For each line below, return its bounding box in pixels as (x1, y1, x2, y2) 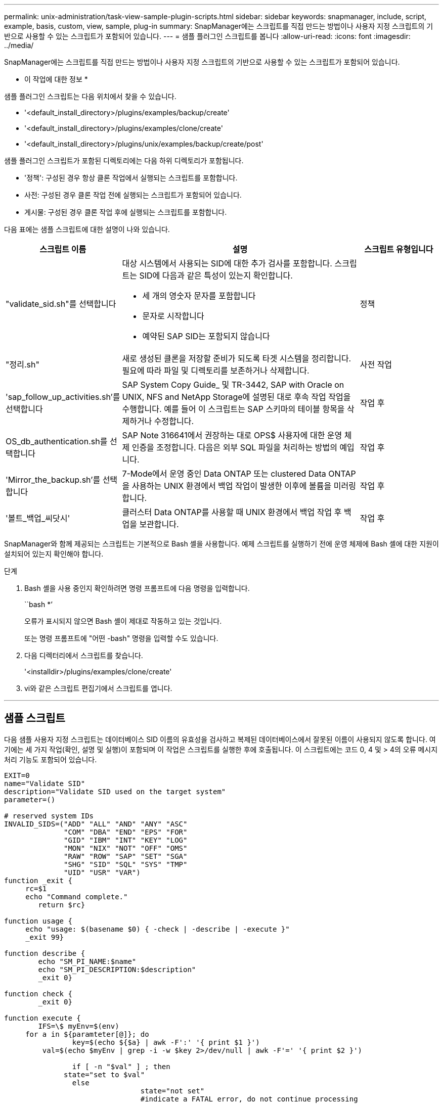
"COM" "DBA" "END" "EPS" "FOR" (64, 827, 188, 836)
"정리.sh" (6, 359, 39, 370)
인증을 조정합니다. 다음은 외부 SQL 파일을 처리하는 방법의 (131, 442, 337, 452)
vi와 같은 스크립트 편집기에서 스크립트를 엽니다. (24, 684, 172, 693)
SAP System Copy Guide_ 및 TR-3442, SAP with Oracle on (122, 380, 344, 390)
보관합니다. (139, 519, 179, 529)
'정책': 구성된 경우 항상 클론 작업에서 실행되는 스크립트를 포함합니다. (24, 173, 238, 182)
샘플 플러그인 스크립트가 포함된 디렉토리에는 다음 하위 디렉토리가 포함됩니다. (4, 156, 244, 165)
